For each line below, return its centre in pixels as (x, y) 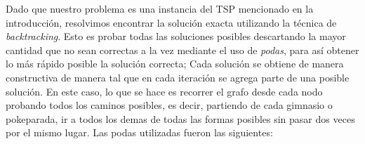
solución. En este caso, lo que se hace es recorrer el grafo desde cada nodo (164, 91)
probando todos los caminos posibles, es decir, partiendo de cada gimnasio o (169, 105)
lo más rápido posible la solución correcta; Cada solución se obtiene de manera (175, 64)
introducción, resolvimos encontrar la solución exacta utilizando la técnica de (171, 22)
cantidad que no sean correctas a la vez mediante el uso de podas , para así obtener (182, 50)
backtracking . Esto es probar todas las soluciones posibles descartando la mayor (176, 36)
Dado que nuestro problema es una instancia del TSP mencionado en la (160, 8)
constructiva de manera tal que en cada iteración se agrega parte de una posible (178, 77)
